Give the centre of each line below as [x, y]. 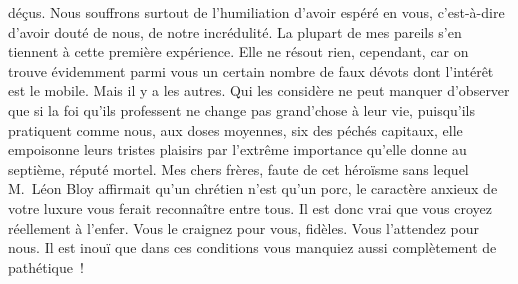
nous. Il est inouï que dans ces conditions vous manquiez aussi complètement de [252, 247]
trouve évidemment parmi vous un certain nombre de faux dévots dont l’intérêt [251, 70]
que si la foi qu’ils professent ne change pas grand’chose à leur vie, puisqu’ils [242, 109]
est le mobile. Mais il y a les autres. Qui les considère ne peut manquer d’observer [259, 90]
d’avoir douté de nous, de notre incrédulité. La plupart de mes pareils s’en [235, 31]
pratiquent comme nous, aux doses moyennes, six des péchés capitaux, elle [235, 129]
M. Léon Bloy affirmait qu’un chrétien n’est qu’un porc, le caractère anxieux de [253, 188]
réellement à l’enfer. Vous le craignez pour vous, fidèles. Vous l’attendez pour [244, 227]
